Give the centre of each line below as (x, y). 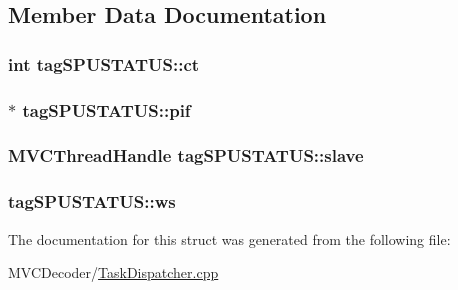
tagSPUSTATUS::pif (106, 109)
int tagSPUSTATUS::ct (104, 63)
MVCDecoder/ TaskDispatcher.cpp (113, 272)
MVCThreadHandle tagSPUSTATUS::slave (186, 155)
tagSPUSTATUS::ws (92, 201)
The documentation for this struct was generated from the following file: (229, 238)
